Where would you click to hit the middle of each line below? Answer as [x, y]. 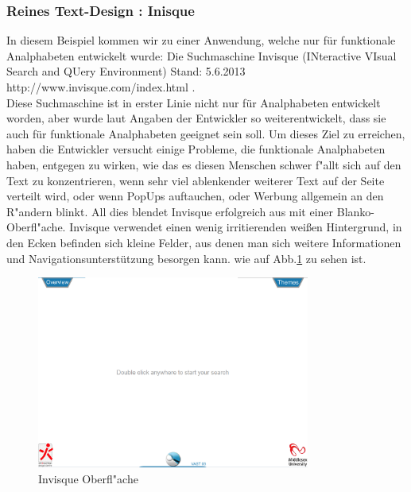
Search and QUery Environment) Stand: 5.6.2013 [126, 71]
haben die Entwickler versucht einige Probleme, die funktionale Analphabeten [196, 149]
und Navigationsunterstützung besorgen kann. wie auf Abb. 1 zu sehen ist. [186, 258]
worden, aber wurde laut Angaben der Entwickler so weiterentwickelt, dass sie [196, 118]
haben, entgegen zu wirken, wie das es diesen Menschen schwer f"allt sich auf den [204, 164]
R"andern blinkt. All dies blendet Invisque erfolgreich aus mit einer [170, 211]
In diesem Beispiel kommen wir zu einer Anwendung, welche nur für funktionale [201, 40]
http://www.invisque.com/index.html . [101, 87]
